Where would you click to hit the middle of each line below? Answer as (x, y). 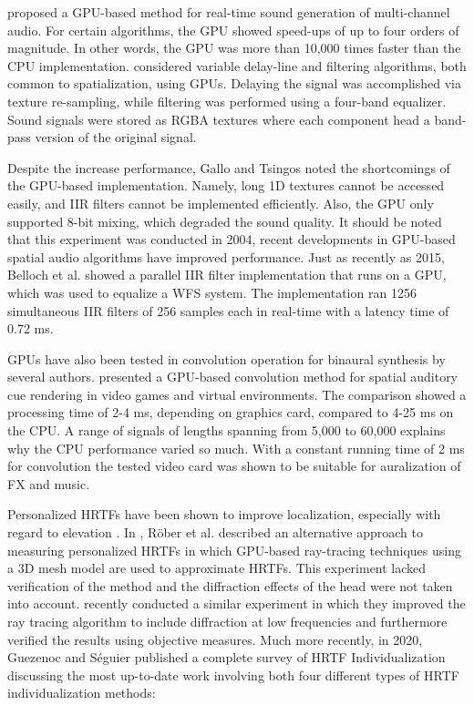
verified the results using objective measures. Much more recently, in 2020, (215, 639)
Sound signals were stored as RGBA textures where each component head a (219, 119)
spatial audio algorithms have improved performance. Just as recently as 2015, (226, 256)
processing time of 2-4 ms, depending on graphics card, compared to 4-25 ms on (231, 412)
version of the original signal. (116, 137)
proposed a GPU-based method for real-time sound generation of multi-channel (229, 12)
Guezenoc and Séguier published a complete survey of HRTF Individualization (227, 657)
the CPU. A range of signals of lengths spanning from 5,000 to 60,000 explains (227, 430)
